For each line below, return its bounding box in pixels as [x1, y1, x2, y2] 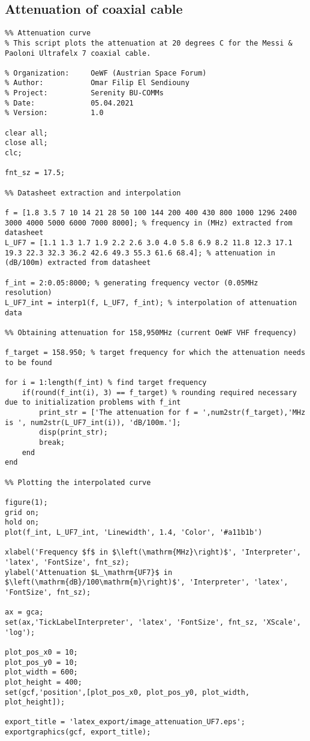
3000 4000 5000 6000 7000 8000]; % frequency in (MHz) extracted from [5, 218, 293, 227]
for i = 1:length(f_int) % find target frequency [5, 378, 207, 387]
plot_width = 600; [5, 668, 78, 677]
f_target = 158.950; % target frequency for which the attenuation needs [5, 348, 306, 357]
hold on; [5, 518, 40, 527]
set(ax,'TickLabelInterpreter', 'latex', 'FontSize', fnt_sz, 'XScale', [5, 617, 301, 626]
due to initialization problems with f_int [5, 398, 181, 407]
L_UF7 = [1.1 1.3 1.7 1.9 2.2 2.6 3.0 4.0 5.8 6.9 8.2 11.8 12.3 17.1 [5, 238, 293, 247]
